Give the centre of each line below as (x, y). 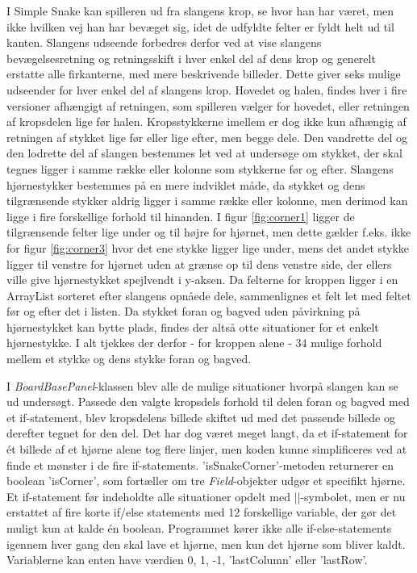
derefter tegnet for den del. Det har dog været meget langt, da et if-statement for (207, 433)
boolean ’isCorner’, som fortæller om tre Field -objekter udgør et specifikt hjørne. (206, 481)
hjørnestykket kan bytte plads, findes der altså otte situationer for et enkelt (193, 326)
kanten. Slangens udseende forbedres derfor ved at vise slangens (164, 42)
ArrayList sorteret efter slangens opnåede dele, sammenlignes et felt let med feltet (209, 295)
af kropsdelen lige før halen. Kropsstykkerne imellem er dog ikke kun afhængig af (206, 121)
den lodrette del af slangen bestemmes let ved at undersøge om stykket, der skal (204, 153)
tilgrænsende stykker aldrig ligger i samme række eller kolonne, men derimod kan (207, 201)
